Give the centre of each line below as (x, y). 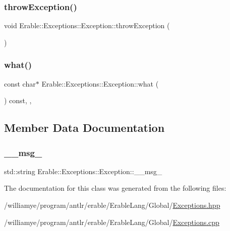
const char (20, 83)
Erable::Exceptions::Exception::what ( (100, 83)
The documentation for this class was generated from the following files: (115, 188)
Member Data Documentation (84, 128)
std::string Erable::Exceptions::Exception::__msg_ (83, 171)
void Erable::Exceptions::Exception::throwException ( (87, 25)
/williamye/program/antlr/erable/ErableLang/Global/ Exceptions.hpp (112, 205)
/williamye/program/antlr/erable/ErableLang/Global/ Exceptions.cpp (112, 222)
